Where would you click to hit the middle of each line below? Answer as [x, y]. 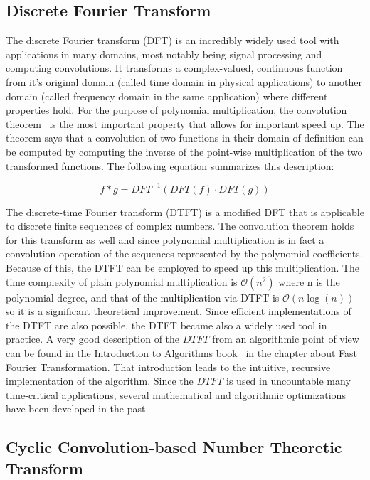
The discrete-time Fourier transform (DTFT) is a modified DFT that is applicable [185, 212]
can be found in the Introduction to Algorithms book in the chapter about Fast [182, 352]
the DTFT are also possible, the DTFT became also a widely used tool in [166, 325]
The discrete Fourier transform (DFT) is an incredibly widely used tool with [173, 40]
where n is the [309, 281]
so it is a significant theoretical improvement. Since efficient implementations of [179, 311]
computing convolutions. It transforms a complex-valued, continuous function [174, 68]
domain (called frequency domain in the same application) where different [167, 96]
